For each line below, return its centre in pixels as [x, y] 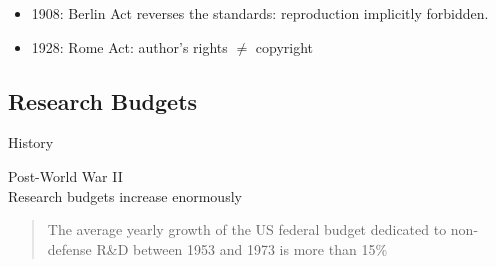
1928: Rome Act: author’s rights [129, 46]
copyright [284, 46]
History [31, 142]
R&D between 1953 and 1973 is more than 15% [242, 248]
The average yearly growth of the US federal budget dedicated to [247, 229]
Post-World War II [65, 175]
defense [69, 248]
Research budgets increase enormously [125, 195]
